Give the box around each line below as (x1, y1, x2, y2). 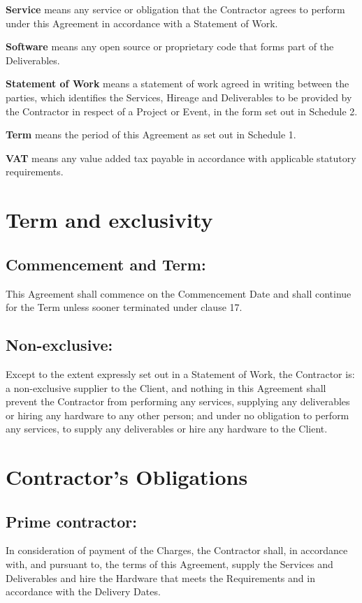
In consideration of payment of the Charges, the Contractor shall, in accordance (6, 543, 348, 558)
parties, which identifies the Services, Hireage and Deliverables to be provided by (6, 89, 352, 104)
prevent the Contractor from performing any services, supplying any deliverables (6, 394, 350, 409)
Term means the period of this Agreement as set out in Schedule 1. (6, 127, 296, 142)
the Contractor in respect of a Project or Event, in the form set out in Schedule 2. (6, 103, 358, 118)
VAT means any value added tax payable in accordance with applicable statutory (6, 150, 356, 165)
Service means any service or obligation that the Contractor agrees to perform (6, 2, 345, 16)
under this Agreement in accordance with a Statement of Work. (6, 15, 278, 30)
